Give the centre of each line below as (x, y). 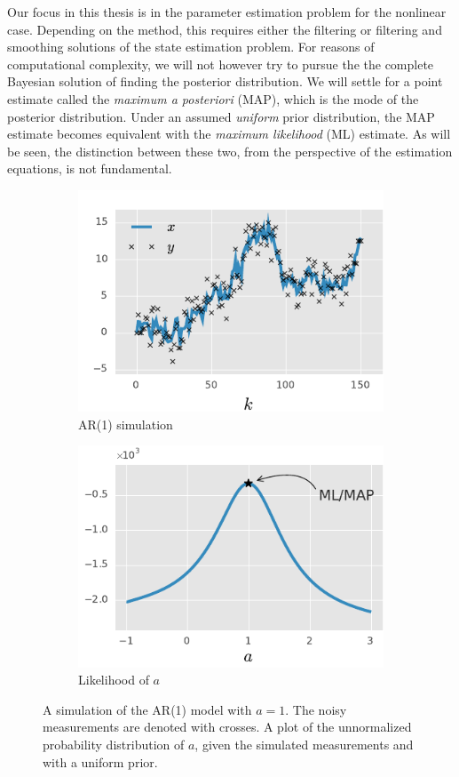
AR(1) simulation (126, 424)
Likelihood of (114, 680)
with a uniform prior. (100, 761)
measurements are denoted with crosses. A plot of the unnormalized (227, 727)
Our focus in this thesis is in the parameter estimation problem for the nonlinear (227, 12)
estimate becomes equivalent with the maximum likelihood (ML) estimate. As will (229, 134)
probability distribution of (114, 744)
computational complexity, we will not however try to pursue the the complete (221, 64)
